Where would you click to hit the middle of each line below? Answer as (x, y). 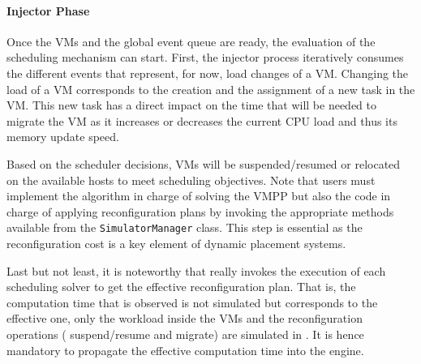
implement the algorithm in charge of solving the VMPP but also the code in (199, 196)
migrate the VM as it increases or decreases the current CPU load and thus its (202, 120)
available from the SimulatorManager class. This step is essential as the (185, 227)
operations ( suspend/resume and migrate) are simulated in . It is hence (185, 334)
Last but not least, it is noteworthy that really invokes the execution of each (196, 270)
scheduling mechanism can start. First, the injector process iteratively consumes (205, 57)
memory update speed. (63, 137)
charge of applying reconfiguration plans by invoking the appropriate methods (200, 211)
